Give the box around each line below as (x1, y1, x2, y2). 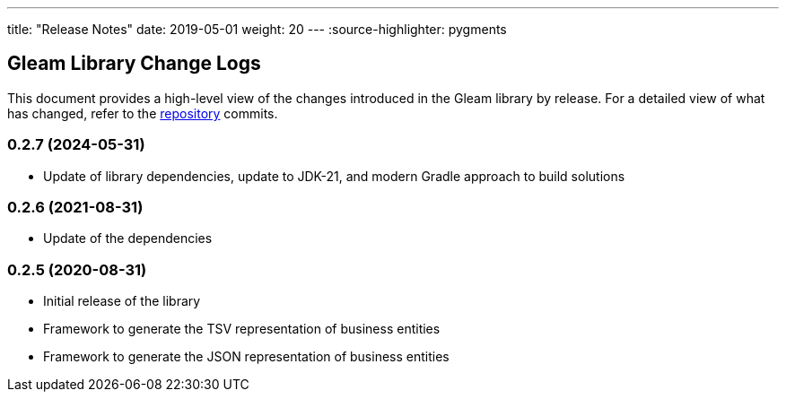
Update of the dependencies (43, 230, 213, 247)
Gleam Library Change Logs (7, 52, 261, 75)
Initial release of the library (43, 293, 201, 309)
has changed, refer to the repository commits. (7, 105, 278, 121)
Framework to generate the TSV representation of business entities (43, 321, 441, 337)
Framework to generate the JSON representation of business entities (43, 349, 450, 365)
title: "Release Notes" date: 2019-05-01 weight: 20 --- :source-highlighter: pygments (7, 22, 507, 37)
